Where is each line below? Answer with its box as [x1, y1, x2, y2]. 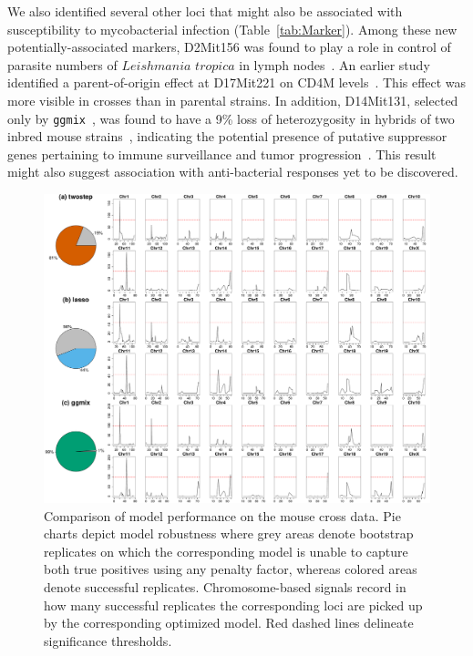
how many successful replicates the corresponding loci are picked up [44, 595, 423, 614]
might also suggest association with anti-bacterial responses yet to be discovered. [7, 162, 458, 181]
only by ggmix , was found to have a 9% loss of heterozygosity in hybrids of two [7, 108, 455, 128]
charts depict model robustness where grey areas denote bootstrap [44, 524, 414, 543]
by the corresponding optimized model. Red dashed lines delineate [44, 613, 414, 632]
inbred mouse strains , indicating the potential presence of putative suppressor [7, 127, 447, 146]
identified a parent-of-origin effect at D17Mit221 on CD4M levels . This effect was [7, 73, 467, 92]
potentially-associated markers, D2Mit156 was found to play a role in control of [7, 37, 451, 56]
